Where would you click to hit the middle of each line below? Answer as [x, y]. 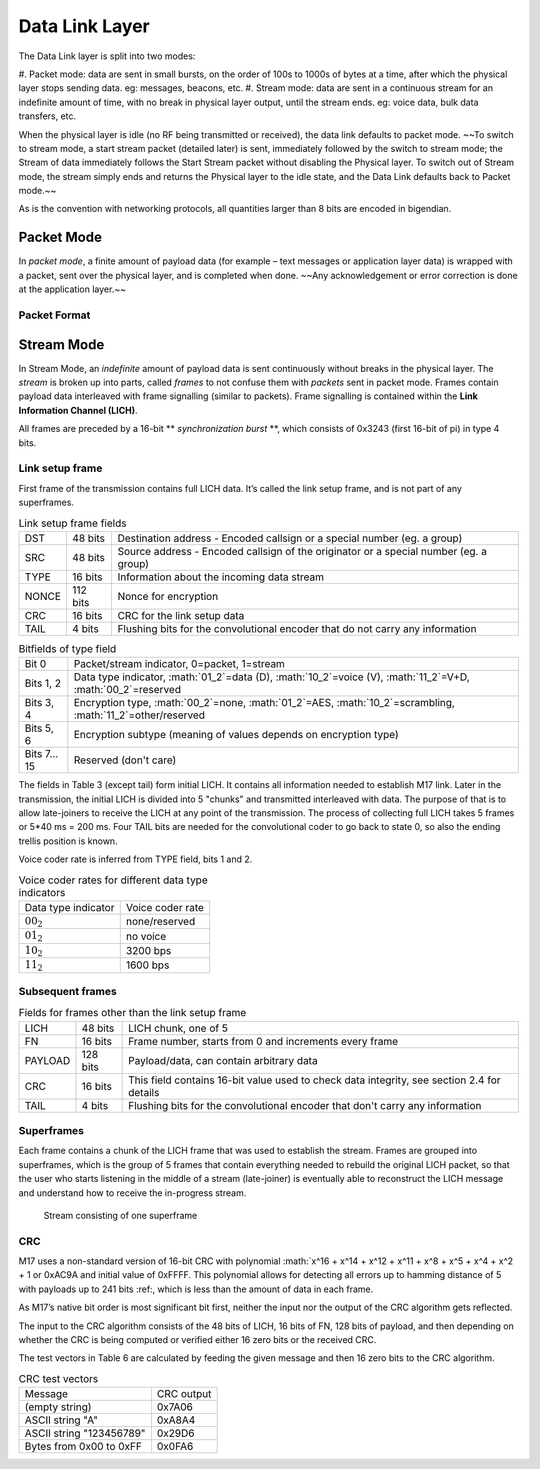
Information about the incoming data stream [221, 577]
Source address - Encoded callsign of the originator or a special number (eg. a [302, 551]
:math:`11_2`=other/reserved [139, 715]
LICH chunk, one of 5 [178, 1028]
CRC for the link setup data [181, 615]
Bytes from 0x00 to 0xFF [83, 1447]
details [144, 1092]
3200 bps [148, 950]
